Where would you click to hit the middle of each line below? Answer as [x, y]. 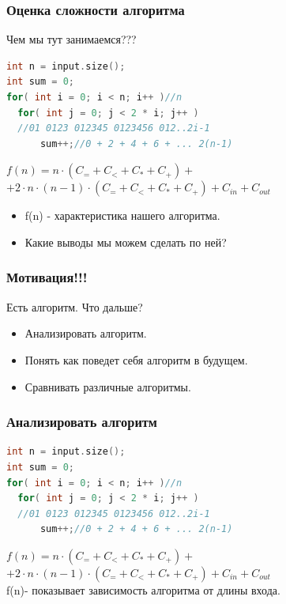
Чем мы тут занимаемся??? [71, 39]
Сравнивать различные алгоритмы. [108, 386]
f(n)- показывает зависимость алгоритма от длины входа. [143, 589]
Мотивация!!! [47, 277]
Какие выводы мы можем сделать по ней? [126, 242]
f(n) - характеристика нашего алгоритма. [122, 215]
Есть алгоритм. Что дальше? [75, 306]
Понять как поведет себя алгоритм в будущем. [136, 359]
